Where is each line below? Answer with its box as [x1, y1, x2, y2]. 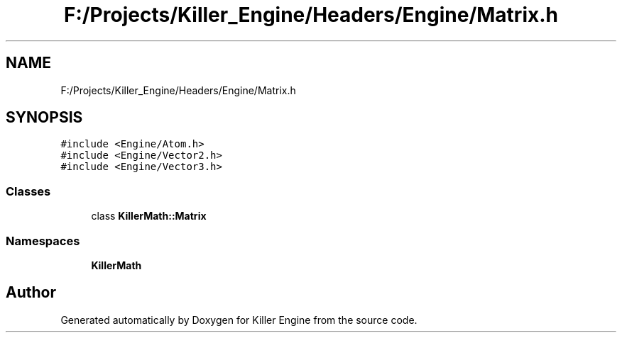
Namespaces [6, 233, 80, 248]
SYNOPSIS [6, 108, 83, 127]
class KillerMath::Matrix [91, 210, 207, 222]
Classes [6, 184, 51, 198]
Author [6, 283, 56, 302]
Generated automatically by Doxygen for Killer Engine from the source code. [60, 313, 418, 326]
